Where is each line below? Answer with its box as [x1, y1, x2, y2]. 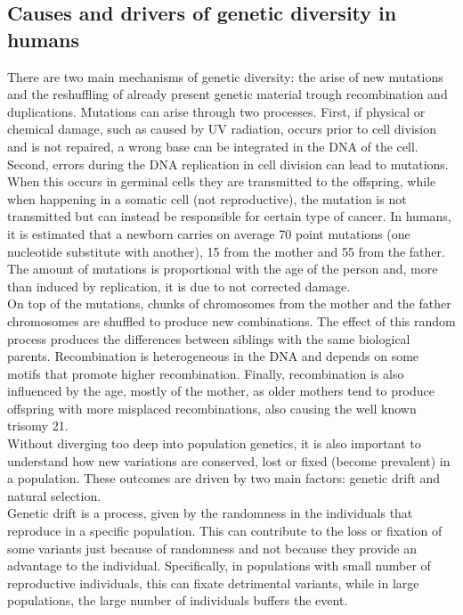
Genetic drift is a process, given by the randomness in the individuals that [7, 504, 413, 522]
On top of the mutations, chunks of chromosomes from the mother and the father [7, 294, 451, 313]
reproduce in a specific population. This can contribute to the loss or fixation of [7, 521, 443, 540]
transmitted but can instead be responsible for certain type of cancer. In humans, [7, 207, 451, 225]
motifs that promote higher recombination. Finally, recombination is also [7, 364, 404, 382]
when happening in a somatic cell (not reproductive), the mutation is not [7, 189, 407, 208]
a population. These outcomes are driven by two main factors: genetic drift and [7, 469, 441, 488]
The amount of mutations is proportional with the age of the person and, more [7, 259, 438, 278]
